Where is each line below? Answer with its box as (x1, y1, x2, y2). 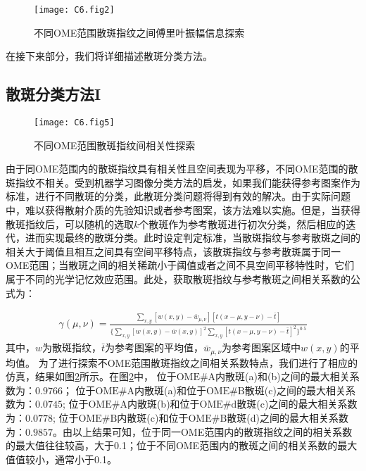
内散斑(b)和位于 (127, 396, 200, 411)
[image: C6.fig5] (34, 118, 115, 128)
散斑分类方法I (6, 83, 101, 105)
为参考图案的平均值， (105, 340, 204, 355)
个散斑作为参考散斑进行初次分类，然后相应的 (139, 216, 346, 231)
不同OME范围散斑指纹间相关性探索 (34, 137, 196, 152)
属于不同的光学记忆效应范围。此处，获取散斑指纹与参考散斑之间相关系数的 (6, 272, 351, 287)
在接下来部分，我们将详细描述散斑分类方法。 (6, 49, 213, 63)
